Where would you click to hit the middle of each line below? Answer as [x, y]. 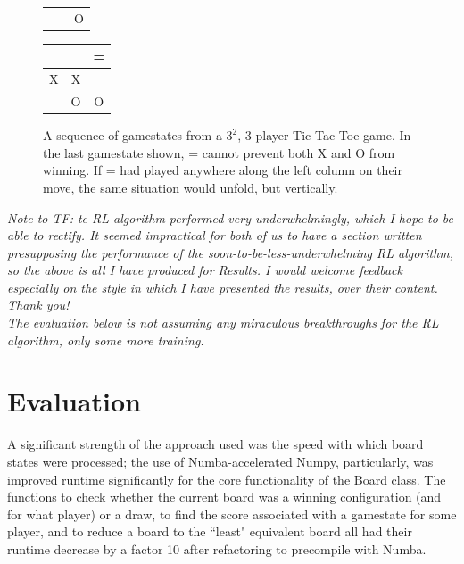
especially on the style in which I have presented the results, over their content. [223, 287]
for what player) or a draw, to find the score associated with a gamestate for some [232, 514]
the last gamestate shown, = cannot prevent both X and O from [219, 152]
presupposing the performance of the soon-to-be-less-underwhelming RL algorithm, [231, 252]
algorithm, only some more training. [106, 340]
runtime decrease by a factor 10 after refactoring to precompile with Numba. [217, 548]
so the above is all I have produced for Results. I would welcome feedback [205, 270]
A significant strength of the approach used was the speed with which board [215, 444]
